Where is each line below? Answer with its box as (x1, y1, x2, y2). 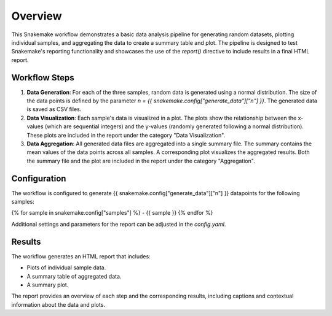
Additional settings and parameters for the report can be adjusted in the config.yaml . (11, 220, 226, 228)
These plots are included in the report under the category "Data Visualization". (26, 131, 226, 139)
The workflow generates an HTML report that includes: (11, 252, 151, 260)
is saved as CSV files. (26, 106, 82, 113)
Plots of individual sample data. (26, 264, 106, 271)
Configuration (11, 173, 66, 183)
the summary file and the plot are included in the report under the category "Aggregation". (26, 157, 255, 164)
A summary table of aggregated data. (26, 272, 122, 280)
